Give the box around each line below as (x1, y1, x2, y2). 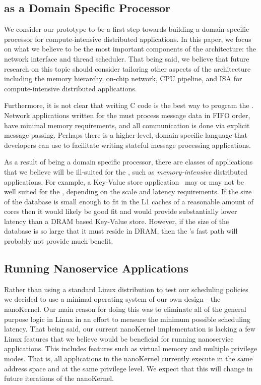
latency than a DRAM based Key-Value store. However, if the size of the (4, 215, 229, 226)
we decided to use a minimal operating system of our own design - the (4, 294, 221, 304)
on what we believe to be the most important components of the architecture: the (4, 43, 256, 54)
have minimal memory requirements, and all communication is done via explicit (4, 120, 250, 130)
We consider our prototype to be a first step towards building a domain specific (4, 24, 249, 34)
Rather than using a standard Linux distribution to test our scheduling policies (4, 284, 248, 294)
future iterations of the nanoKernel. (4, 373, 114, 383)
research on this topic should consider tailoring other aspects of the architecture (4, 63, 251, 74)
